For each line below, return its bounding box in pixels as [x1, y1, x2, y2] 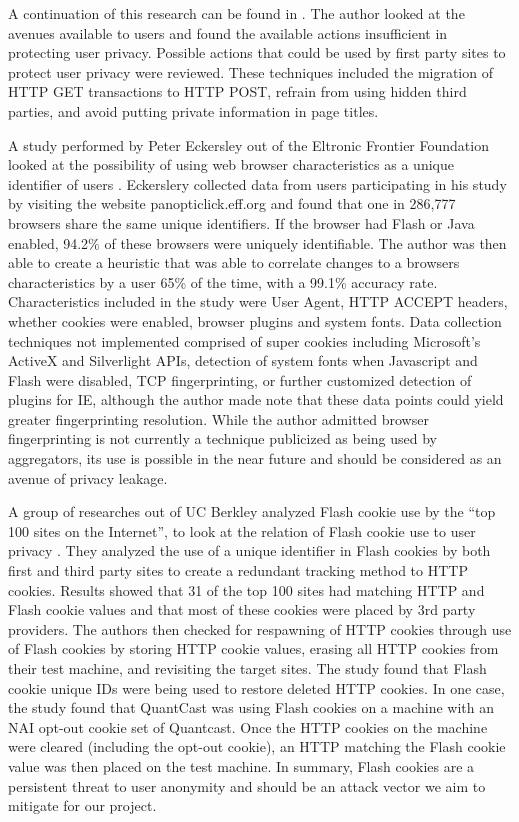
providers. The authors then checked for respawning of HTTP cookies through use [8, 618, 512, 639]
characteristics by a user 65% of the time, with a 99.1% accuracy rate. [8, 271, 438, 292]
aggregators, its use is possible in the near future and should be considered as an [8, 448, 502, 469]
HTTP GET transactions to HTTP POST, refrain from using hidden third [8, 81, 467, 102]
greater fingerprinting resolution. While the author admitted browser [8, 408, 429, 429]
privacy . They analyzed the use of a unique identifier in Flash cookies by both [8, 540, 491, 561]
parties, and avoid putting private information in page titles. [8, 100, 379, 121]
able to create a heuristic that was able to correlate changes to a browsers [8, 252, 460, 273]
